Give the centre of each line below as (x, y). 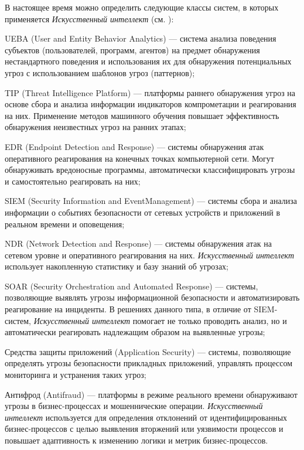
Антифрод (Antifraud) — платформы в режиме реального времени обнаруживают (151, 394)
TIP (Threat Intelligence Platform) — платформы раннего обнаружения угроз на (150, 92)
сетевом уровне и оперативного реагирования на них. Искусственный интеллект (150, 255)
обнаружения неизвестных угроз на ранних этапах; (95, 127)
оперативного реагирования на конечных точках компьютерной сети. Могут (139, 158)
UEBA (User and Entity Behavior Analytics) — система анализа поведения (141, 38)
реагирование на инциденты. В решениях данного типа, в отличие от (128, 309)
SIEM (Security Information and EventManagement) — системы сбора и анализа (151, 201)
